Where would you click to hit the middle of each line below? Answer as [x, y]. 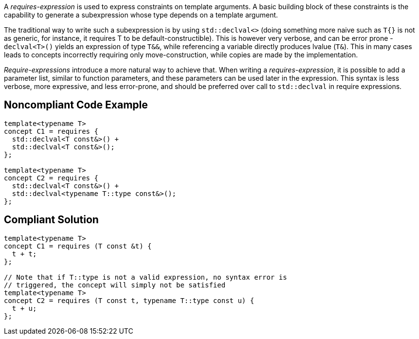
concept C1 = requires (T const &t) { [78, 246]
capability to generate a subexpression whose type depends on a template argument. [141, 15]
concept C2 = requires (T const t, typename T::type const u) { [129, 300]
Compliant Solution [51, 220]
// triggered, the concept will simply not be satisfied [115, 285]
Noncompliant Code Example [76, 105]
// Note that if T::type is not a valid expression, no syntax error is [146, 277]
